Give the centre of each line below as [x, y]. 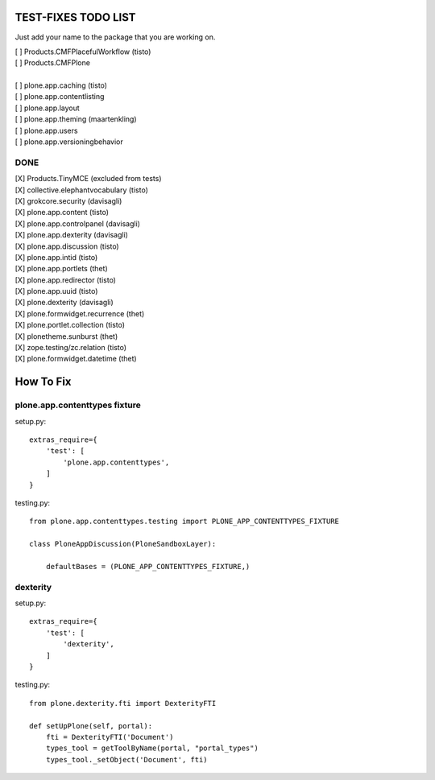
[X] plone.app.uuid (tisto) [56, 291]
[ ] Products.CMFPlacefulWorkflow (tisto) [83, 52]
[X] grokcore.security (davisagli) [68, 200]
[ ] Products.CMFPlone [52, 63]
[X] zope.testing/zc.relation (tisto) [71, 348]
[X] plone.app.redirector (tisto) [66, 280]
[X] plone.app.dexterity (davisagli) [72, 235]
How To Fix [43, 382]
